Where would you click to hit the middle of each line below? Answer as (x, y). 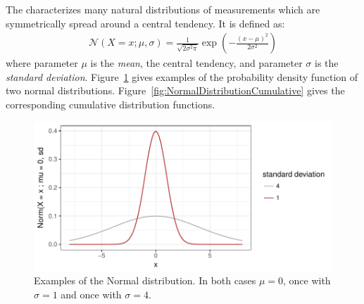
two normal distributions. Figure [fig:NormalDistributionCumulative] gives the (175, 90)
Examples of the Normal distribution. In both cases (145, 280)
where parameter (42, 63)
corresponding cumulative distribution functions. (111, 104)
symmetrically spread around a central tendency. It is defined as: (145, 23)
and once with (91, 294)
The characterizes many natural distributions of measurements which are (163, 9)
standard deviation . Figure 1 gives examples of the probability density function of (182, 76)
